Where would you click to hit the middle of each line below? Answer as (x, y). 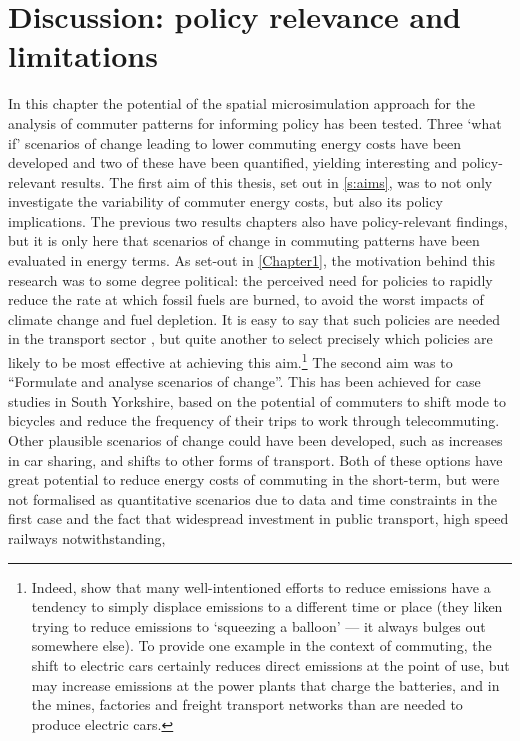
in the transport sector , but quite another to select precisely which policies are (250, 338)
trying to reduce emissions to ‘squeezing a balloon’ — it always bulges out (258, 625)
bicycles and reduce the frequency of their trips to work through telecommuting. (254, 420)
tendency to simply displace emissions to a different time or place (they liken (267, 606)
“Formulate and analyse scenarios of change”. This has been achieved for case (244, 381)
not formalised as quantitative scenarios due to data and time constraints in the (253, 498)
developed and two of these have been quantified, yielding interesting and (232, 162)
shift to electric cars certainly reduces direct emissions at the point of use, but (270, 665)
